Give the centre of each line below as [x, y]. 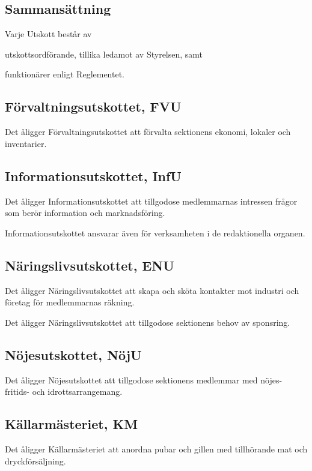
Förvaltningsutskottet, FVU [93, 106]
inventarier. [26, 143]
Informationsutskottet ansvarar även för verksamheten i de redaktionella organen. [155, 232]
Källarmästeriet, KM [72, 424]
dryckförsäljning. [35, 460]
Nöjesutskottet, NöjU [73, 354]
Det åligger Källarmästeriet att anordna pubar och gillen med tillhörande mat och [156, 448]
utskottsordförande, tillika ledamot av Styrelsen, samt [104, 54]
